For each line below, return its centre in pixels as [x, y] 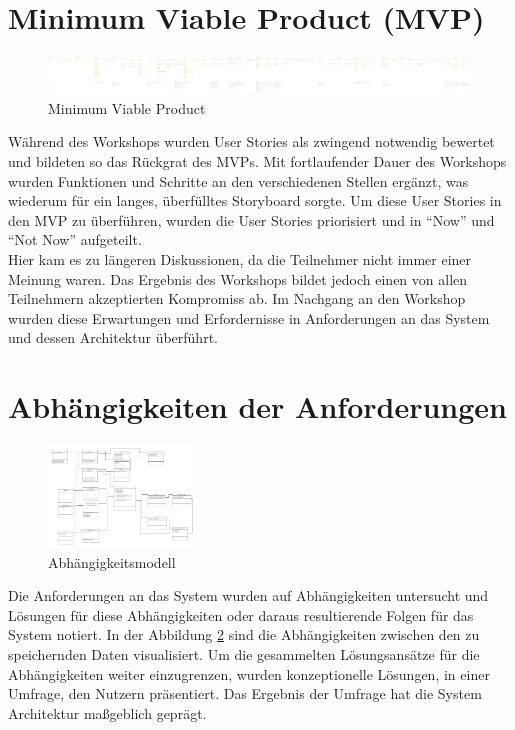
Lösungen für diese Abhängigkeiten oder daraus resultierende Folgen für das [241, 614]
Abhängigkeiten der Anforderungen [257, 406]
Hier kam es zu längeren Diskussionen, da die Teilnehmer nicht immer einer [240, 259]
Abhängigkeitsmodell [112, 561]
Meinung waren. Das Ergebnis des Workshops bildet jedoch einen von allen [238, 278]
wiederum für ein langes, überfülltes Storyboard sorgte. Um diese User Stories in [255, 200]
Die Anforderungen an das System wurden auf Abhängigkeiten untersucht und [248, 595]
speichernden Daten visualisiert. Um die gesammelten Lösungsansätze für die [244, 653]
